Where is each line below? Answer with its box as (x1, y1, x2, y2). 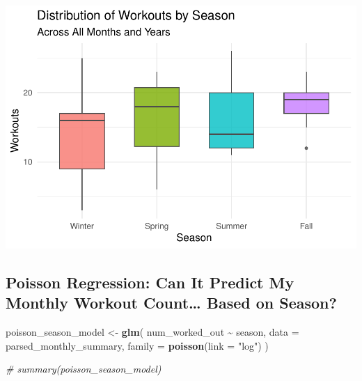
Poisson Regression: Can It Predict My (6, 271, 294, 293)
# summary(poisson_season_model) (6, 361, 162, 376)
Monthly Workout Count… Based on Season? (6, 292, 337, 313)
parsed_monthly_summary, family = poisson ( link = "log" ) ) (6, 338, 269, 352)
